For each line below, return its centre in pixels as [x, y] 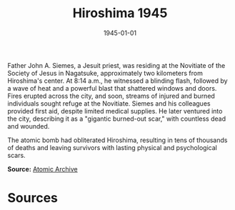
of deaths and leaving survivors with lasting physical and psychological [112, 147]
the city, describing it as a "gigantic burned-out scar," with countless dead [117, 119]
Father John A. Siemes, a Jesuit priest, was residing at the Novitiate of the [116, 65]
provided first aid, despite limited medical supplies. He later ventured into [115, 111]
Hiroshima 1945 [120, 13]
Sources [33, 198]
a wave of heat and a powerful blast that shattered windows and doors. [112, 88]
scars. [17, 155]
